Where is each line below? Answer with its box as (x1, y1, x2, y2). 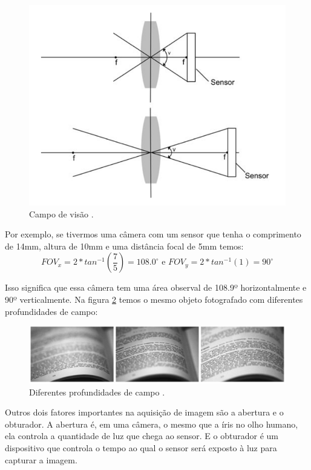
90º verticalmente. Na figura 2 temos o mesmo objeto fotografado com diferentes (5, 293, 303, 306)
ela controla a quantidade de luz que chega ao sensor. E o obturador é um (5, 429, 278, 442)
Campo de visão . (29, 207, 94, 220)
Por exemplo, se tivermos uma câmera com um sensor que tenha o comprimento (5, 228, 301, 240)
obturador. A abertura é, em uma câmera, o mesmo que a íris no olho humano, (5, 417, 298, 430)
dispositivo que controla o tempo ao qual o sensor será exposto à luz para (5, 442, 277, 454)
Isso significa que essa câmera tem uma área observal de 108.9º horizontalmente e (5, 281, 307, 294)
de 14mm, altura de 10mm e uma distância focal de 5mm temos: (5, 239, 244, 252)
